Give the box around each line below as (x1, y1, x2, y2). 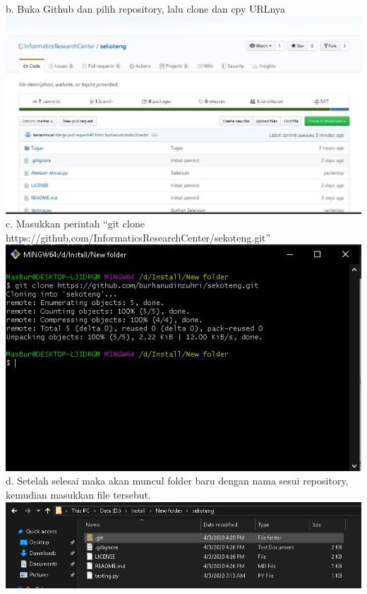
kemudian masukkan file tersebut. (6, 487, 151, 502)
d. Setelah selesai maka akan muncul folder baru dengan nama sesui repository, (6, 473, 349, 488)
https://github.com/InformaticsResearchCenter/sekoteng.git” (6, 230, 271, 244)
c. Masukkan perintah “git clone (6, 216, 145, 231)
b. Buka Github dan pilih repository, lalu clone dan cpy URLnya (6, 1, 286, 16)
